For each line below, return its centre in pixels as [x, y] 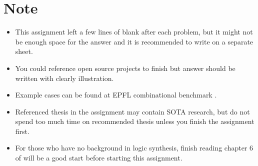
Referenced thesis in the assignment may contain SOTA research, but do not [132, 111]
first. [22, 131]
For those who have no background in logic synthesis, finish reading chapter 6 [134, 148]
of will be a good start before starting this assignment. [99, 158]
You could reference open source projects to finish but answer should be [125, 68]
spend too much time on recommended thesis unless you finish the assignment [135, 121]
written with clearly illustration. [64, 78]
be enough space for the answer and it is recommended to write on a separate [134, 41]
